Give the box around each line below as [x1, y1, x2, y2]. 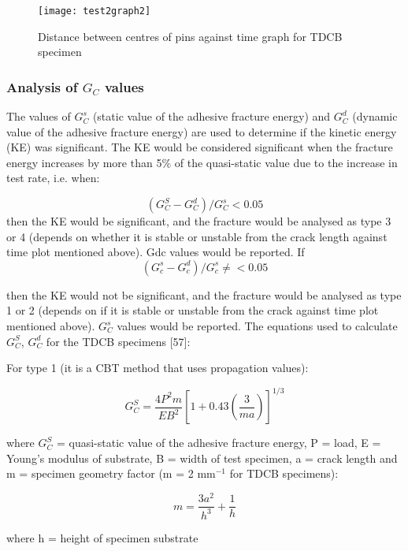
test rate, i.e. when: [6, 169, 100, 186]
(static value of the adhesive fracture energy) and [92, 108, 331, 125]
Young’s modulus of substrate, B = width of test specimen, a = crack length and [6, 449, 398, 466]
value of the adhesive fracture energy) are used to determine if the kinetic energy [6, 123, 397, 140]
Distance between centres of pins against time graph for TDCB [38, 28, 343, 44]
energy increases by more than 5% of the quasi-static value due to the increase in [6, 154, 398, 170]
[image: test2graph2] [38, 6, 151, 17]
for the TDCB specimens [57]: [46, 333, 191, 349]
